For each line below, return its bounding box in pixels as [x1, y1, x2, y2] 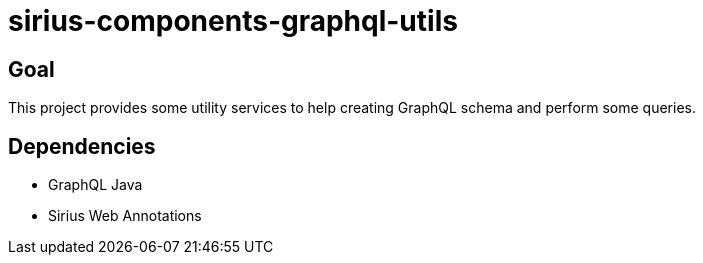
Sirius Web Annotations [48, 207, 202, 225]
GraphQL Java [48, 176, 143, 194]
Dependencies [8, 133, 156, 159]
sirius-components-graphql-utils [8, 4, 458, 38]
